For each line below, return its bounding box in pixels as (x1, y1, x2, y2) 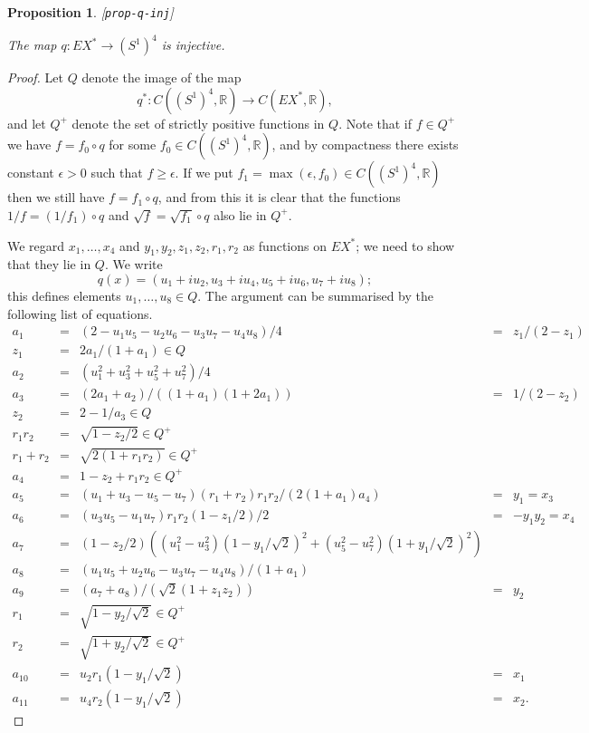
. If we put (175, 163, 233, 182)
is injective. (161, 35, 225, 54)
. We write (104, 255, 163, 274)
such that (90, 163, 143, 182)
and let (7, 113, 46, 132)
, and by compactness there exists (271, 135, 459, 154)
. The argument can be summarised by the (197, 285, 434, 304)
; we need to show (356, 236, 455, 255)
